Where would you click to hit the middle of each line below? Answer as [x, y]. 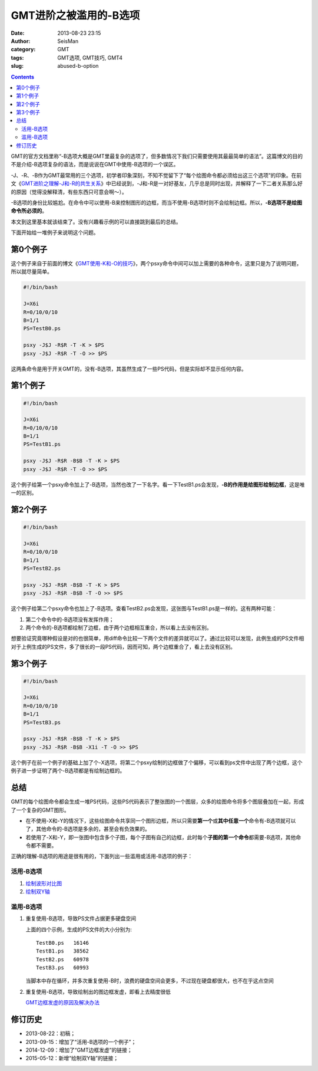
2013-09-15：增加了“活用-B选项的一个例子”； [81, 1042]
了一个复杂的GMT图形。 [40, 810]
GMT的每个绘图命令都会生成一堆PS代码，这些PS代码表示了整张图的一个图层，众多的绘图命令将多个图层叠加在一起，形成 [158, 801]
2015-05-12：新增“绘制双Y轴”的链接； [72, 1058]
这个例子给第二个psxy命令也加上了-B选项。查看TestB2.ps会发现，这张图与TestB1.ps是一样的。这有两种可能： [144, 609]
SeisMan [68, 41]
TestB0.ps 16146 [63, 943]
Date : [18, 33]
